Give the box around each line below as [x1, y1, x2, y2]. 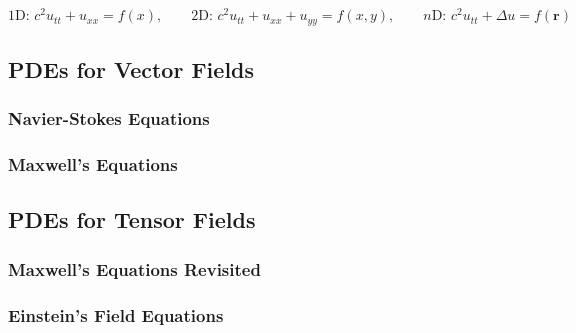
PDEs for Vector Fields [8, 53, 255, 84]
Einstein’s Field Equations [8, 302, 224, 327]
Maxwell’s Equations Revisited [8, 256, 261, 281]
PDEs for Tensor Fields [8, 204, 256, 235]
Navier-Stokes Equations [8, 106, 210, 131]
